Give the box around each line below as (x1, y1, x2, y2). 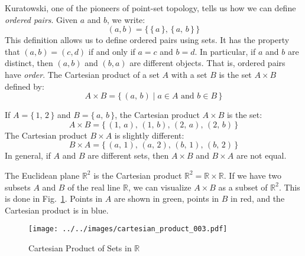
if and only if (88, 45, 135, 57)
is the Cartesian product (93, 169, 182, 181)
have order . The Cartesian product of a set (5, 68, 160, 80)
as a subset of (218, 180, 268, 193)
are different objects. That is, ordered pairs (129, 57, 285, 69)
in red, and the (231, 192, 285, 205)
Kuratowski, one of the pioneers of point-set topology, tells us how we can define (5, 2, 296, 14)
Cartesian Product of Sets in (28, 241, 132, 254)
